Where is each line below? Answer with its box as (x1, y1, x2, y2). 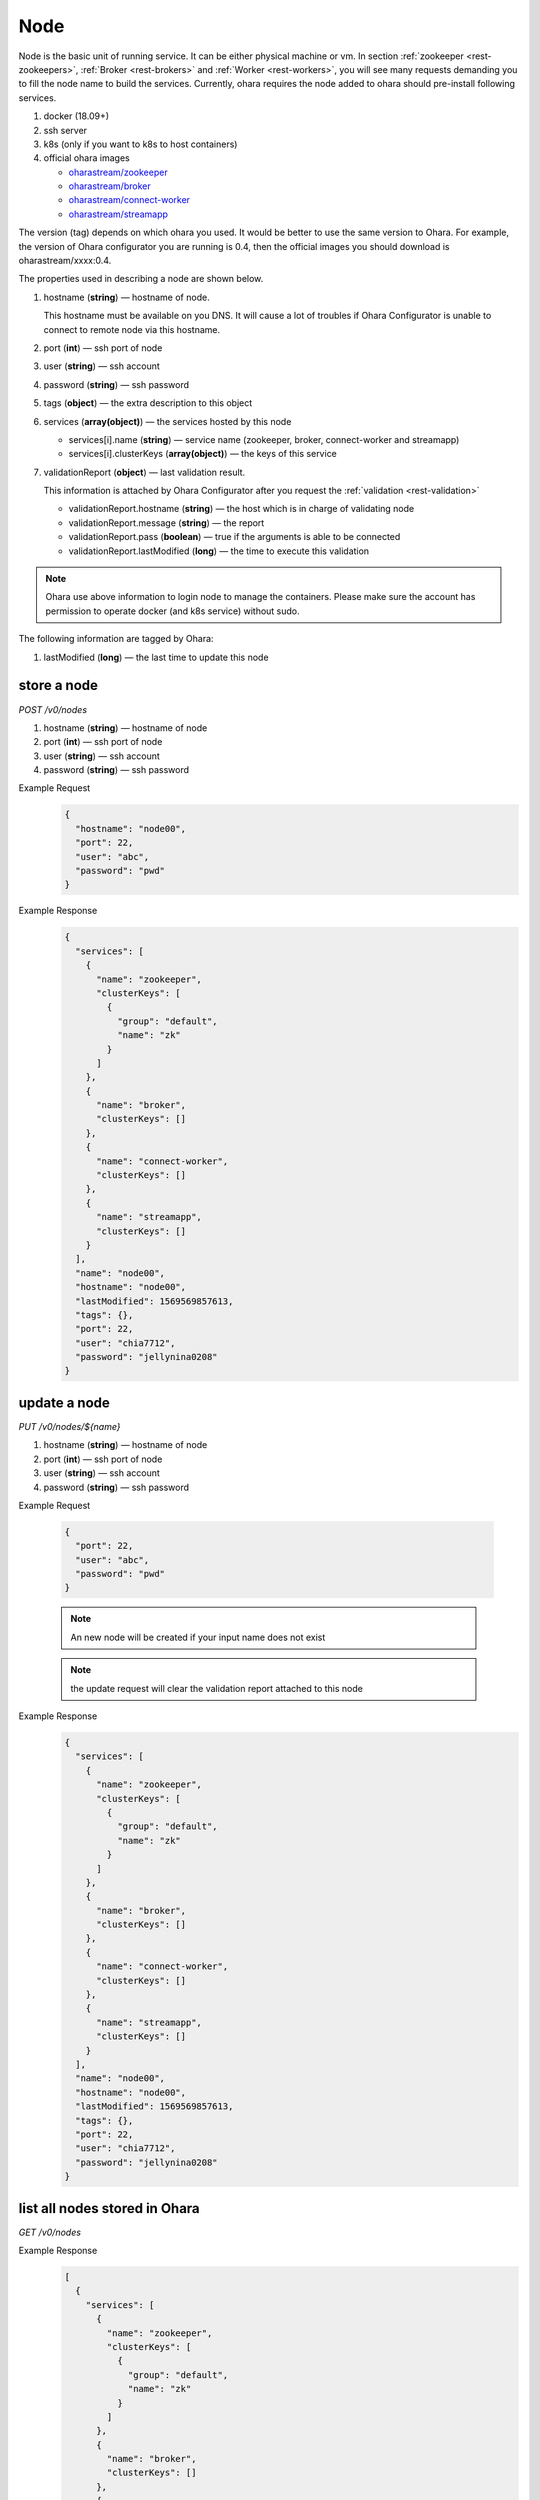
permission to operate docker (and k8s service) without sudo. (45, 605, 300, 617)
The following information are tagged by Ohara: (18, 633, 214, 645)
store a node (18, 677, 99, 694)
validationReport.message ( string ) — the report (68, 516, 265, 529)
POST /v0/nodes (18, 703, 88, 715)
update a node (18, 1394, 110, 1411)
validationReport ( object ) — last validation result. (43, 466, 246, 478)
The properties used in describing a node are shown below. (18, 273, 264, 285)
